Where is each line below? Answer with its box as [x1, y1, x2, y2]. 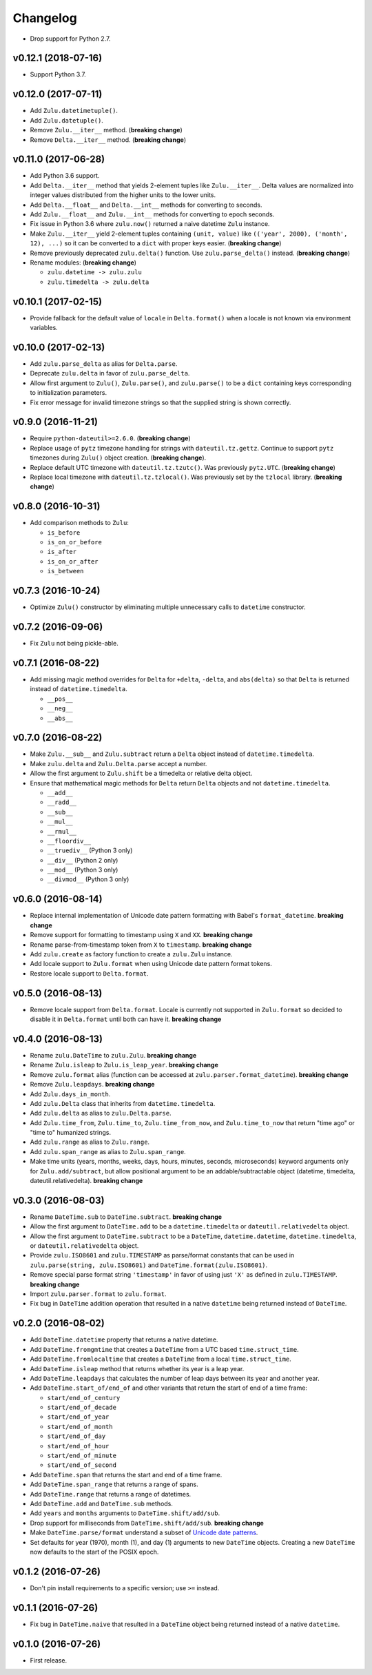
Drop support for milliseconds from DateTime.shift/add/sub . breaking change [30, 1519, 265, 1527]
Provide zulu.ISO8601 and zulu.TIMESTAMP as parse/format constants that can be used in [30, 1251, 295, 1260]
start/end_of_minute [47, 1452, 117, 1460]
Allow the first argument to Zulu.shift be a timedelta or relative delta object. [30, 769, 253, 778]
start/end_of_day [47, 1432, 106, 1440]
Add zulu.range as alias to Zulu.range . [30, 1138, 150, 1147]
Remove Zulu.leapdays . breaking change [30, 1080, 155, 1089]
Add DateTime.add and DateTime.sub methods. [30, 1499, 174, 1508]
